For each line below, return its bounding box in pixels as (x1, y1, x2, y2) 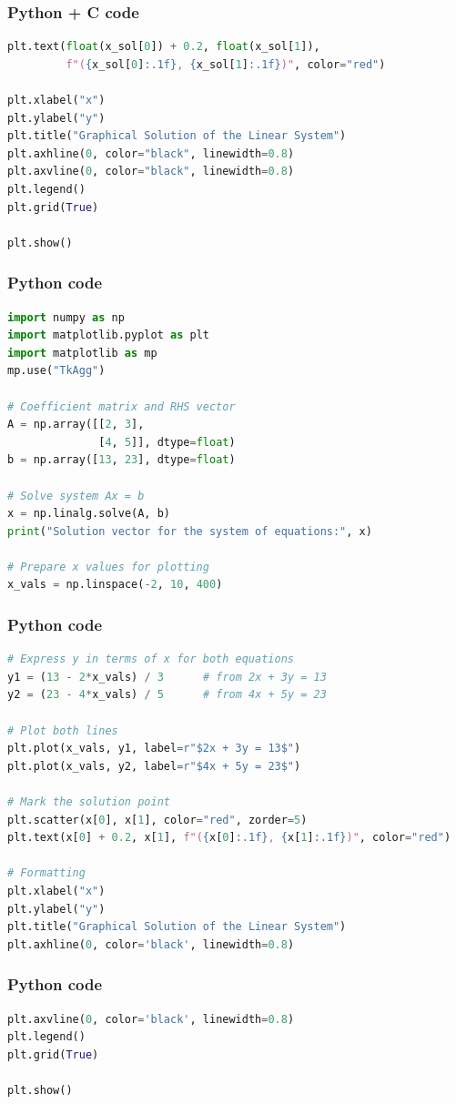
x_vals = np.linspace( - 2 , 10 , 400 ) (7, 578, 223, 592)
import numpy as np (7, 310, 125, 324)
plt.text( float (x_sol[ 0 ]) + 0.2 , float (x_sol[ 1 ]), (7, 40, 320, 54)
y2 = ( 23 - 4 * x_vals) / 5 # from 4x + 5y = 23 (7, 688, 327, 702)
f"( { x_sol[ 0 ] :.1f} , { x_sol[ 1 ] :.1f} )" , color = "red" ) (66, 57, 386, 71)
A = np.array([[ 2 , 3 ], (7, 418, 145, 431)
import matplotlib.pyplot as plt (7, 329, 209, 342)
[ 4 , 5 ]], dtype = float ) (98, 435, 236, 449)
